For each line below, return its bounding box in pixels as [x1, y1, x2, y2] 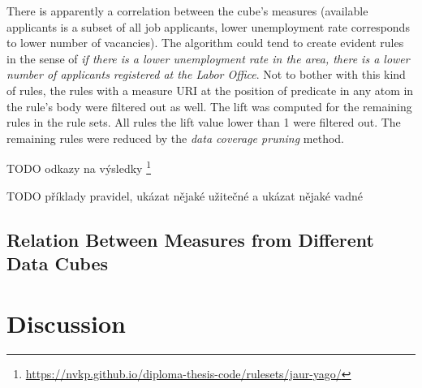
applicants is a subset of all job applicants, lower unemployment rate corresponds [6, 18, 410, 35]
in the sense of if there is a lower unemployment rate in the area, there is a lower [6, 50, 410, 67]
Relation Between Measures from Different [6, 226, 374, 252]
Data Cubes [6, 250, 108, 275]
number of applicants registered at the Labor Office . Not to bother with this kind [6, 66, 406, 83]
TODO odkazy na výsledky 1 [6, 157, 152, 176]
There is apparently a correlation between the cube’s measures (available [6, 2, 368, 19]
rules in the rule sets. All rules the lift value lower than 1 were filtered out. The [6, 114, 401, 131]
